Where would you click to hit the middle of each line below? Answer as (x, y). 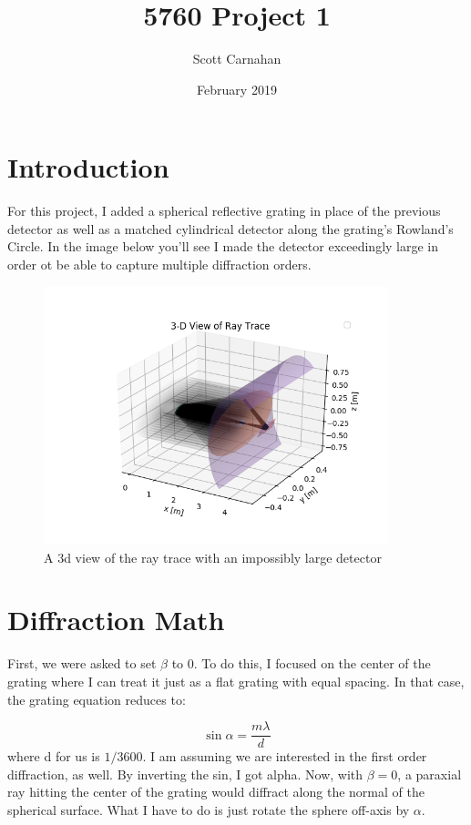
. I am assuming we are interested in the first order (285, 756)
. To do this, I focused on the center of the (312, 663)
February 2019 (237, 89)
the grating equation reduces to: (97, 699)
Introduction (88, 167)
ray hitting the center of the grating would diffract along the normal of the (216, 792)
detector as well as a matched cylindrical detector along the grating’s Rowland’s (230, 228)
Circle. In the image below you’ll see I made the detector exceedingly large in (223, 246)
